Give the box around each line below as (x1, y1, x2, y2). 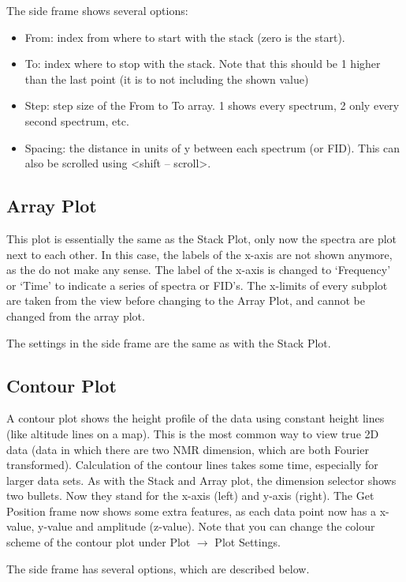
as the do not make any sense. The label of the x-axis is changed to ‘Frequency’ (6, 261, 391, 278)
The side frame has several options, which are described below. (6, 560, 310, 576)
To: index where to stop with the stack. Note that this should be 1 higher (24, 55, 381, 72)
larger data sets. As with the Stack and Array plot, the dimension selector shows (6, 471, 397, 488)
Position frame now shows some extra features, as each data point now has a (6, 502, 377, 519)
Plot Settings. (214, 534, 281, 550)
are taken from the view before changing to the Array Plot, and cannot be (6, 292, 366, 309)
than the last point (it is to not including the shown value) (24, 70, 309, 87)
